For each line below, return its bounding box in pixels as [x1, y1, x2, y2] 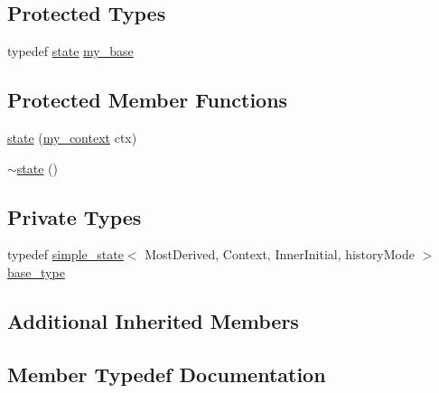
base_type [7, 262, 65, 281]
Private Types [7, 202, 142, 230]
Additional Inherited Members [7, 306, 299, 334]
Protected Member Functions [7, 86, 288, 114]
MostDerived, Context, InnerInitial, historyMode [145, 245, 415, 264]
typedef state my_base [7, 42, 134, 61]
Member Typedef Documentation [7, 360, 326, 388]
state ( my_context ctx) [7, 128, 137, 146]
